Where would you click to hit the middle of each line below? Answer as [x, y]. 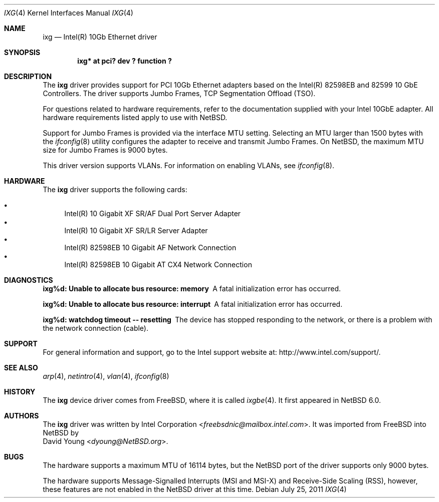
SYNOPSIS [22, 52]
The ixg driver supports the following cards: [115, 189]
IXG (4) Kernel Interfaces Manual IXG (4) [69, 13]
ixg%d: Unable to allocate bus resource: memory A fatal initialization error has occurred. [192, 289]
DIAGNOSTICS [29, 280]
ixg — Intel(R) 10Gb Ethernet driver [100, 37]
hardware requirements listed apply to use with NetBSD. [135, 117]
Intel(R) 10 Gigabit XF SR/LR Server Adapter [136, 230]
